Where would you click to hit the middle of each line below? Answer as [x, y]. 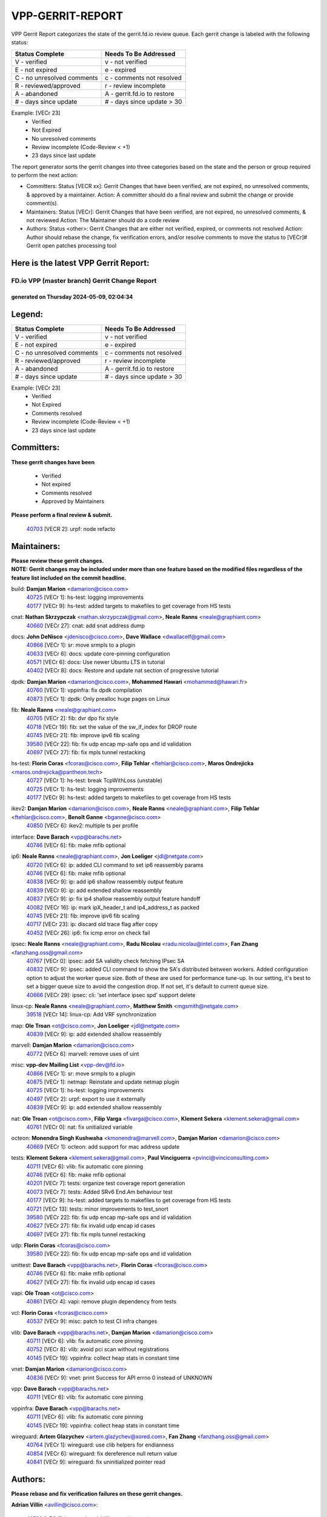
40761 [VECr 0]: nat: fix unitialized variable [80, 1127]
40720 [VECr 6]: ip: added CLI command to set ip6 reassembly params [115, 865]
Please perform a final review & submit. [62, 515]
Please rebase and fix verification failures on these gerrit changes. [97, 1493]
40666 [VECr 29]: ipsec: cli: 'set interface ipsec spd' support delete [111, 995]
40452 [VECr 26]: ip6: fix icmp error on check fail [88, 933]
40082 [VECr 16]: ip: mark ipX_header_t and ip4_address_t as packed [113, 907]
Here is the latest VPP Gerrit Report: [80, 263]
